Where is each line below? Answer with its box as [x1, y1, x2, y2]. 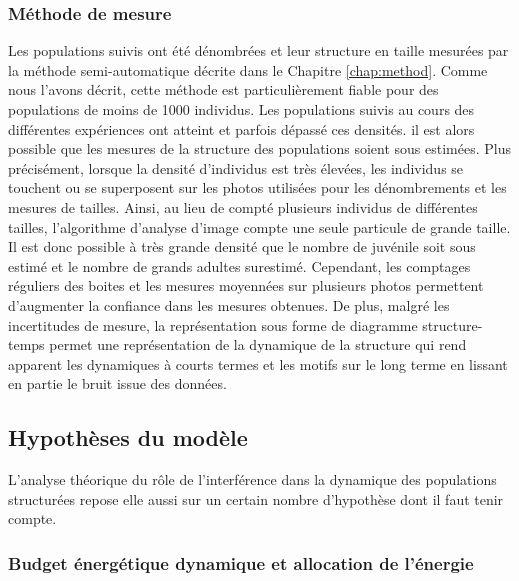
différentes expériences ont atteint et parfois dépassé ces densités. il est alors [8, 118, 475, 139]
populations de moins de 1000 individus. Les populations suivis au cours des [8, 99, 475, 119]
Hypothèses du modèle [8, 422, 248, 453]
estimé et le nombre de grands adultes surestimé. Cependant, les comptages [8, 255, 471, 276]
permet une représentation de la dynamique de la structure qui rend [49, 334, 467, 355]
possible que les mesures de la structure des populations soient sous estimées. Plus [8, 138, 511, 159]
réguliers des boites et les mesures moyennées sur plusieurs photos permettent [8, 275, 484, 296]
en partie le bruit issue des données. [8, 373, 227, 394]
